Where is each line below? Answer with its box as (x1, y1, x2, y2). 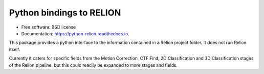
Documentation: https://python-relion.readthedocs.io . (21, 30, 130, 36)
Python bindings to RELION (9, 7, 121, 18)
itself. (9, 46, 21, 52)
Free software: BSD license (21, 24, 76, 30)
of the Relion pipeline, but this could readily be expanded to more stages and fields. (9, 62, 178, 68)
